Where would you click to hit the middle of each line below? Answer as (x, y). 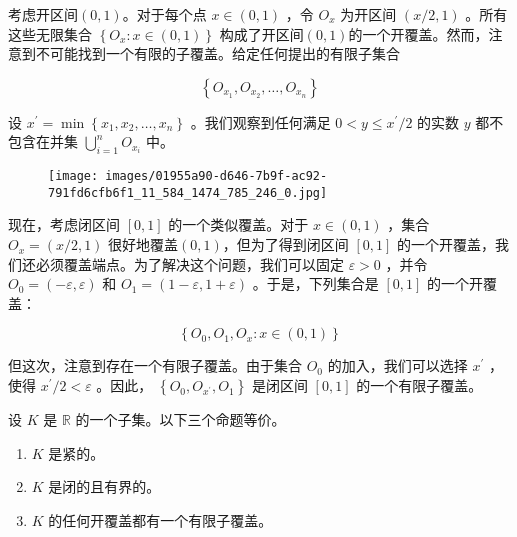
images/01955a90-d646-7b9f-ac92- (216, 176)
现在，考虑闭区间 (64, 224)
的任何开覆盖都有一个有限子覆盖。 (160, 519)
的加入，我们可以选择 (397, 365)
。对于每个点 (164, 14)
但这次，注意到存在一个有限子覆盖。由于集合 (155, 365)
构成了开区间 (261, 33)
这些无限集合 (50, 33)
